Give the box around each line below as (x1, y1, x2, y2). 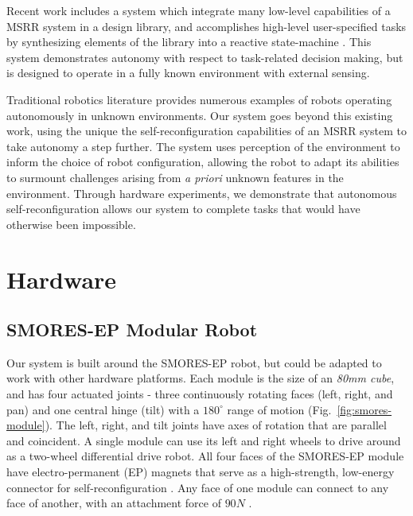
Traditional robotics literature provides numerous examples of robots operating (6, 91, 392, 107)
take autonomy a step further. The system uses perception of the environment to (6, 138, 400, 154)
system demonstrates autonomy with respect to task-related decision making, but (6, 48, 403, 65)
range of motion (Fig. (227, 401, 332, 417)
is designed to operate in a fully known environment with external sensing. (6, 64, 370, 81)
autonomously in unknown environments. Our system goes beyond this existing (6, 107, 393, 123)
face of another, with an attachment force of (6, 495, 221, 511)
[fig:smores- (337, 401, 392, 417)
